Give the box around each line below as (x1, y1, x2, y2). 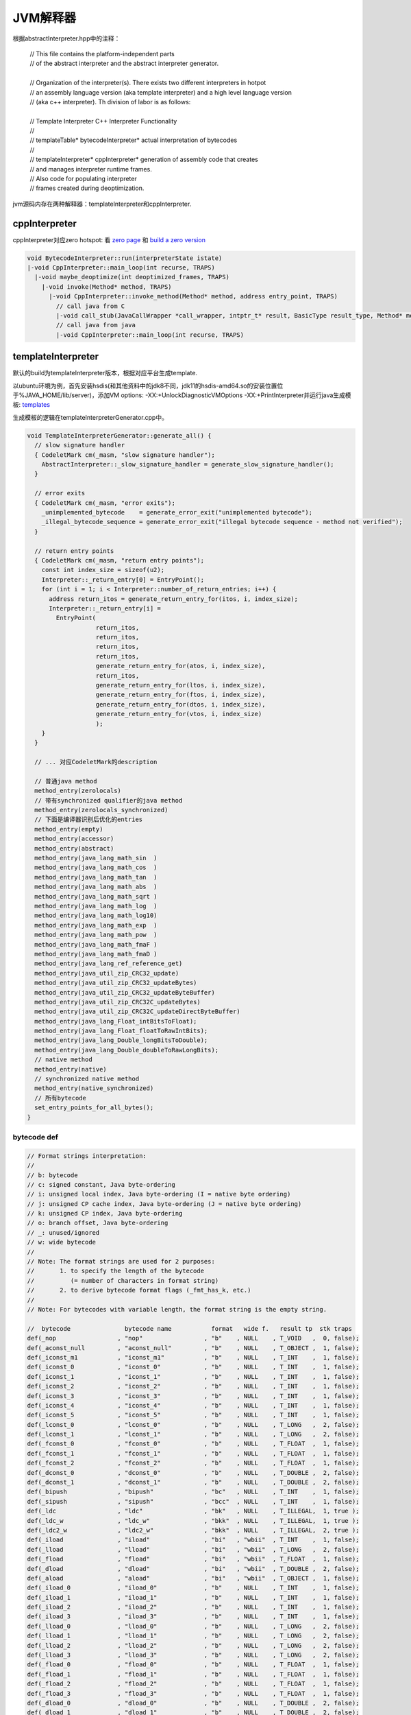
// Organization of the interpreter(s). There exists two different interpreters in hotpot (29, 79, 266, 87)
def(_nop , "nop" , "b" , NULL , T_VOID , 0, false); (27, 1334, 360, 1343)
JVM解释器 (12, 10, 77, 25)
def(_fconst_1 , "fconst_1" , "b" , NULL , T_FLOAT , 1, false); (27, 1450, 360, 1457)
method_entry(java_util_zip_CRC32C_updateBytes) (34, 998, 201, 1006)
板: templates (12, 401, 51, 409)
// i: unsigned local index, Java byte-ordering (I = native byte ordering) (27, 1190, 291, 1198)
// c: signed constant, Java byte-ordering (27, 1181, 176, 1188)
